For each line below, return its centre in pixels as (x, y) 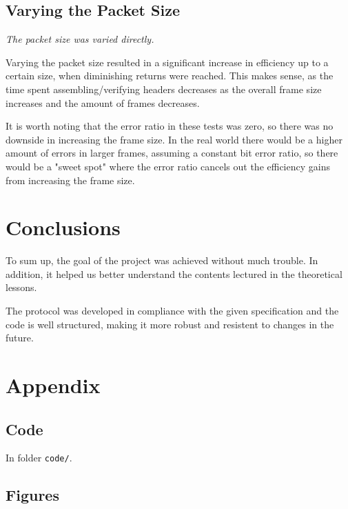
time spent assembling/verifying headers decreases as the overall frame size (164, 89)
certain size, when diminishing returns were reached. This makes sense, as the (170, 76)
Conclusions (63, 227)
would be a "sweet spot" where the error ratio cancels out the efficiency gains (168, 166)
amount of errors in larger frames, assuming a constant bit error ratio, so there (172, 153)
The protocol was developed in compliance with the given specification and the (172, 311)
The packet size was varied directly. (80, 39)
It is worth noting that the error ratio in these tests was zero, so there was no (170, 126)
